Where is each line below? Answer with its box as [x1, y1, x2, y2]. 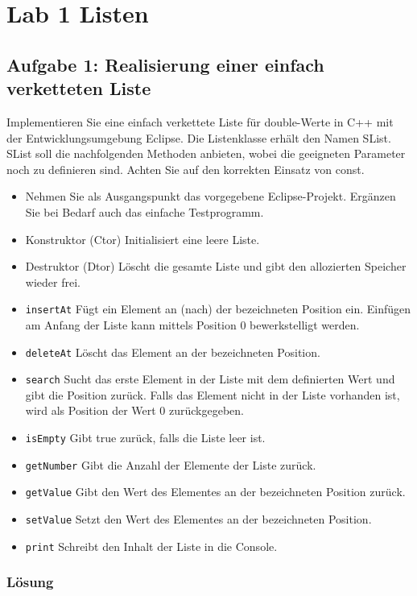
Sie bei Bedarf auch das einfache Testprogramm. [25, 203, 264, 220]
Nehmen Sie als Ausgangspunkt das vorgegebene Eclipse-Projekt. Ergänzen [25, 188, 396, 205]
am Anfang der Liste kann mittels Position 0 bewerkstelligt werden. [25, 316, 360, 333]
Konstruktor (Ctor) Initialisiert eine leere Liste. [25, 230, 260, 247]
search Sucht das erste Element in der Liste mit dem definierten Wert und [25, 370, 395, 387]
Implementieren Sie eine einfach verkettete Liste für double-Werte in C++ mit [6, 113, 394, 130]
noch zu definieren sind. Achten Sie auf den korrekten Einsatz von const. [6, 160, 365, 177]
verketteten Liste [6, 76, 151, 101]
